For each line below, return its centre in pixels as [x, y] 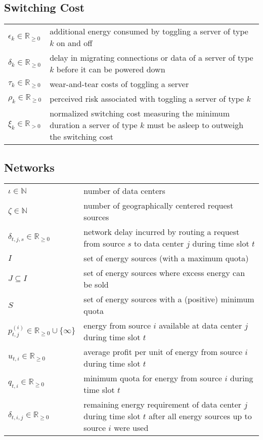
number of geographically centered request [159, 206]
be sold [96, 285]
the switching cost [82, 137]
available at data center [201, 326]
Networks [29, 167]
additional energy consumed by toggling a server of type [149, 31]
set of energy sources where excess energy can [164, 273]
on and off [74, 43]
